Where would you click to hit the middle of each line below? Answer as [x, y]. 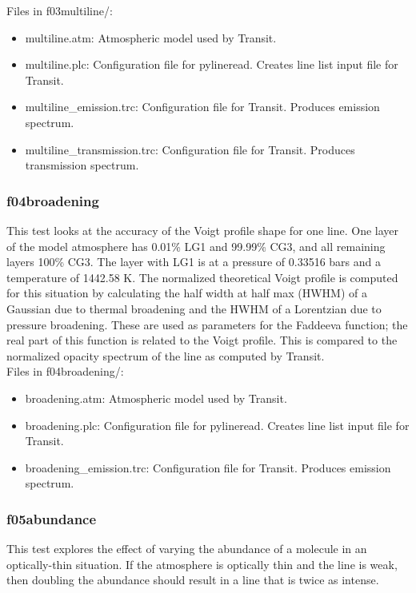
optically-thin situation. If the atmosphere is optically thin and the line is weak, [202, 564]
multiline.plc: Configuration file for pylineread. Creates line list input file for [212, 64]
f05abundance [52, 518]
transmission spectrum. [82, 165]
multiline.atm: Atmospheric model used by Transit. [151, 37]
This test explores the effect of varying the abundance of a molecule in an [187, 549]
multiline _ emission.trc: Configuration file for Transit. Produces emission [202, 107]
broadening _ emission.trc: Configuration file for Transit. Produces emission [208, 467]
